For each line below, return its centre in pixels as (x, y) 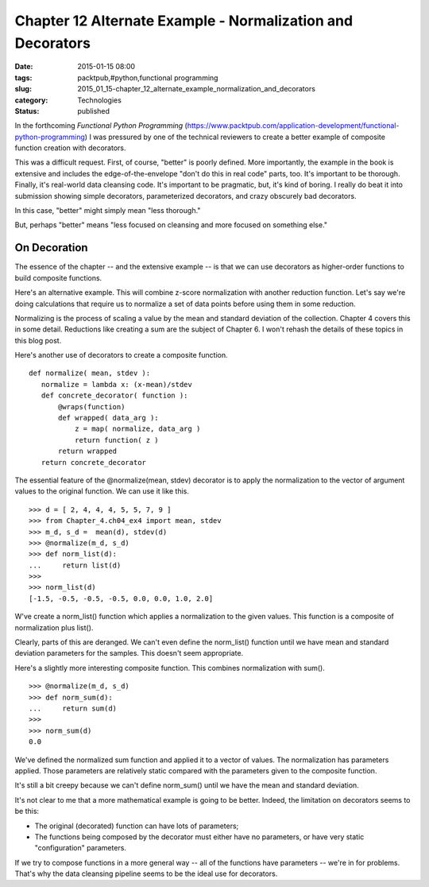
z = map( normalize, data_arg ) (137, 429)
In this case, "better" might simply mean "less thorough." (108, 211)
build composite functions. (58, 277)
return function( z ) (116, 440)
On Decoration (51, 248)
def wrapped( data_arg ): (108, 418)
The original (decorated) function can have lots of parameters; (137, 826)
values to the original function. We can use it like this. (102, 491)
